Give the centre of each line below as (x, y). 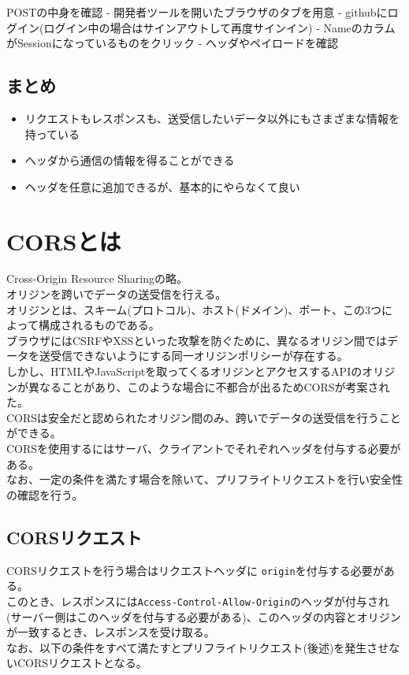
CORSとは (64, 241)
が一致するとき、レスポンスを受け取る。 (111, 632)
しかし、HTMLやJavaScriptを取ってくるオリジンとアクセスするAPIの (184, 371)
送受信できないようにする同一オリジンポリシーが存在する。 (193, 356)
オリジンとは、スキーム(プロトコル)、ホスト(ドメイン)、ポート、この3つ (194, 309)
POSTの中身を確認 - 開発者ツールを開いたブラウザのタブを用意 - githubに (197, 12)
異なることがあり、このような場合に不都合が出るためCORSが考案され (209, 386)
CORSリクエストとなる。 (82, 663)
